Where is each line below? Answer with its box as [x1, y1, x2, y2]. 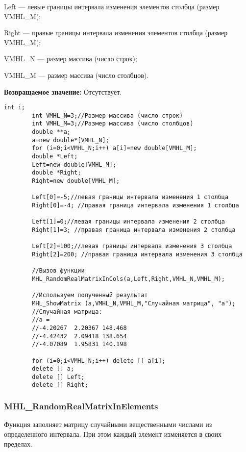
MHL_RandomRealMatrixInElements [4, 400, 158, 412]
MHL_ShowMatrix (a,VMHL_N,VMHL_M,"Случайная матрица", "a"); [32, 300, 236, 307]
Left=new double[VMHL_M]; [32, 161, 117, 168]
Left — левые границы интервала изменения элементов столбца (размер [4, 1, 220, 11]
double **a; [32, 128, 71, 136]
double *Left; [32, 153, 78, 160]
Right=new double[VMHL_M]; [32, 177, 120, 185]
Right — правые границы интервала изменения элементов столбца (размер [4, 27, 228, 38]
